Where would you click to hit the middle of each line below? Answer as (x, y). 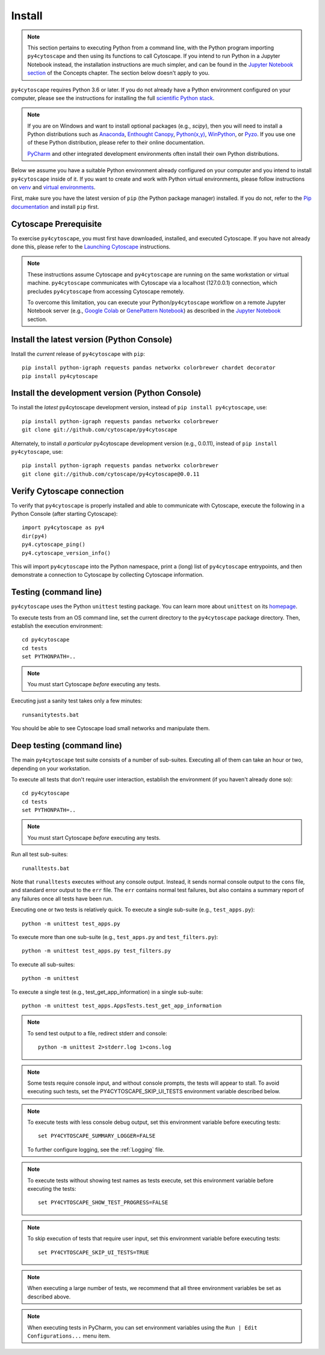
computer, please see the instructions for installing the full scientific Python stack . (113, 98)
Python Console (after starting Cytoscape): (64, 514)
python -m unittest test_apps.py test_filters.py (97, 951)
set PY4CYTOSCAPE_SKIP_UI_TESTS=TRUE (94, 1252)
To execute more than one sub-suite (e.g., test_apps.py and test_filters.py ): (115, 937)
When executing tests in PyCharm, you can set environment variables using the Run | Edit (142, 1327)
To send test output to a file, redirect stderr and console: (97, 1033)
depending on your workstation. (51, 768)
